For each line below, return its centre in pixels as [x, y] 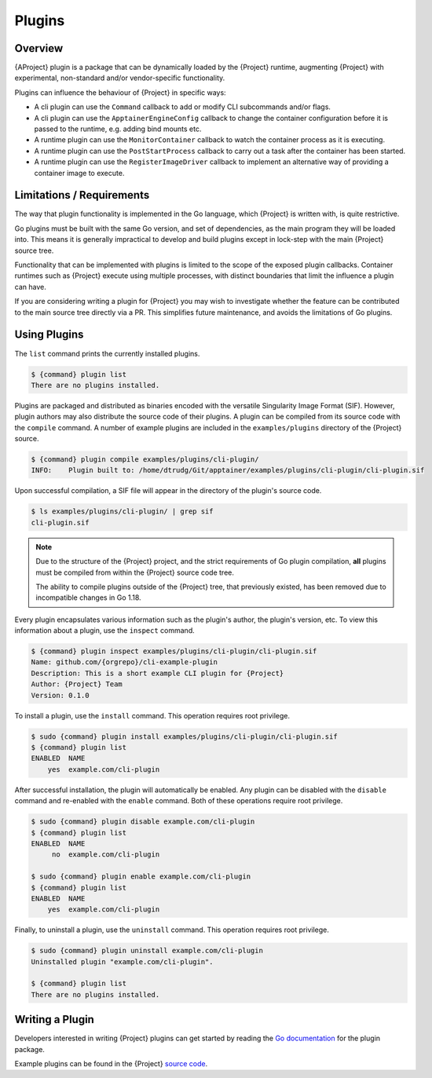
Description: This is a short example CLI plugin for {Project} [157, 673]
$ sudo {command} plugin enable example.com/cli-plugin [141, 877]
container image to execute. [79, 173]
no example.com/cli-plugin [106, 855]
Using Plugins [49, 335]
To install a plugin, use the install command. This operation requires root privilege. [152, 715]
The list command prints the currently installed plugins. [107, 353]
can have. [30, 287]
